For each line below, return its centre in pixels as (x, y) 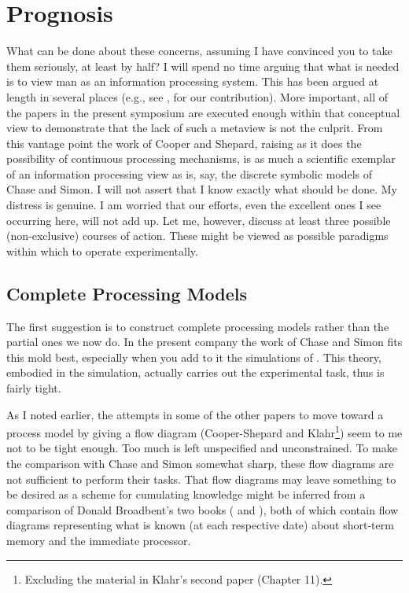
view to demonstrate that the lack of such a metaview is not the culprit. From (195, 128)
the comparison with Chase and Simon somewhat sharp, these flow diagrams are (200, 464)
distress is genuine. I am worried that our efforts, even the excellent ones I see (194, 205)
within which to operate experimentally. (102, 250)
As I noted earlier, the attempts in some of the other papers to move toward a (195, 414)
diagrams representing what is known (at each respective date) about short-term (200, 525)
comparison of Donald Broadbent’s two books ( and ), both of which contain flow (203, 509)
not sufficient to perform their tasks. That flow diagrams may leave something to (201, 479)
